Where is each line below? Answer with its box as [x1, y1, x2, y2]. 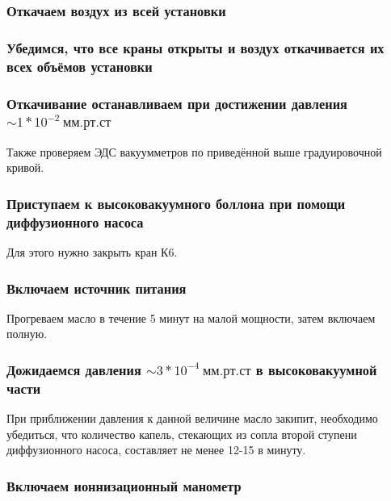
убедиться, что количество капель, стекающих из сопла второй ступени [6, 425, 357, 442]
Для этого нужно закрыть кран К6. [6, 244, 178, 261]
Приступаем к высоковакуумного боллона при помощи [6, 193, 346, 213]
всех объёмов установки [6, 56, 153, 76]
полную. [6, 325, 48, 342]
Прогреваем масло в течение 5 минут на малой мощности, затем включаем [6, 309, 376, 326]
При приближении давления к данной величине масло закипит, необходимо [6, 410, 378, 427]
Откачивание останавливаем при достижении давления [6, 93, 347, 113]
